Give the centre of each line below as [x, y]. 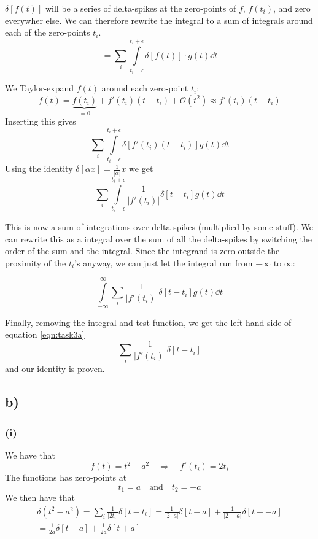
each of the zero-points [48, 32]
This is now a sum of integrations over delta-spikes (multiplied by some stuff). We [159, 226]
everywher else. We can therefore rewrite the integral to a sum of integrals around [159, 20]
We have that [30, 455]
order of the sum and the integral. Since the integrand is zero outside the [142, 251]
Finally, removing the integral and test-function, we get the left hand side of [148, 322]
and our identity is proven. [55, 369]
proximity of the [36, 262]
